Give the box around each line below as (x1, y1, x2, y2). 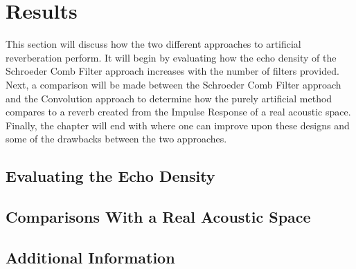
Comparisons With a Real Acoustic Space (6, 206, 311, 228)
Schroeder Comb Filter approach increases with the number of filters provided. (6, 64, 339, 78)
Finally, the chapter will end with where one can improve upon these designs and (6, 118, 350, 132)
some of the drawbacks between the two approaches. (6, 131, 227, 146)
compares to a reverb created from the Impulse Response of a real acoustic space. (6, 104, 351, 119)
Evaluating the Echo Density (6, 165, 215, 187)
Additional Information (6, 246, 175, 268)
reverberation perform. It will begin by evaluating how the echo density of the (6, 50, 337, 64)
